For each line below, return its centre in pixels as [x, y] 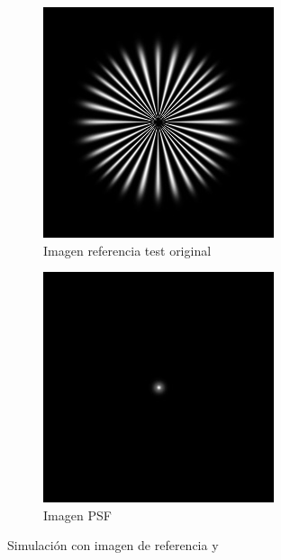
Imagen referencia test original [127, 250]
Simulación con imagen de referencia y [113, 545]
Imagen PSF [77, 515]
